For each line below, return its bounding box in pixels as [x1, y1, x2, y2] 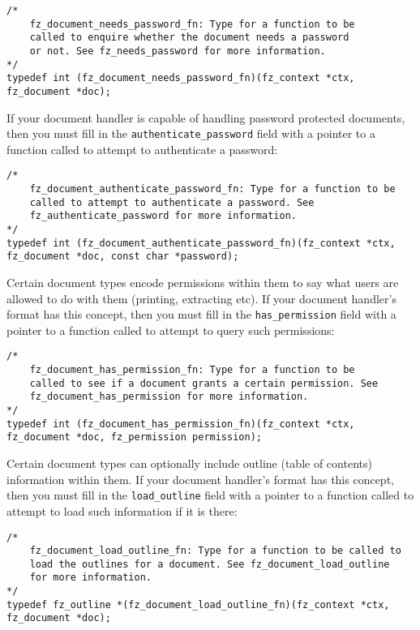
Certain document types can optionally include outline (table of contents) [6, 455, 372, 472]
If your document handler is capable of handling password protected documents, [6, 109, 405, 126]
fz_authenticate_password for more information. [29, 210, 297, 222]
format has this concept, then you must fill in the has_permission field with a [6, 306, 396, 323]
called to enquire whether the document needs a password [29, 32, 349, 44]
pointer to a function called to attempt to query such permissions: [6, 321, 335, 338]
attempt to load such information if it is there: [6, 502, 238, 519]
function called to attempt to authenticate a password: [6, 140, 278, 157]
